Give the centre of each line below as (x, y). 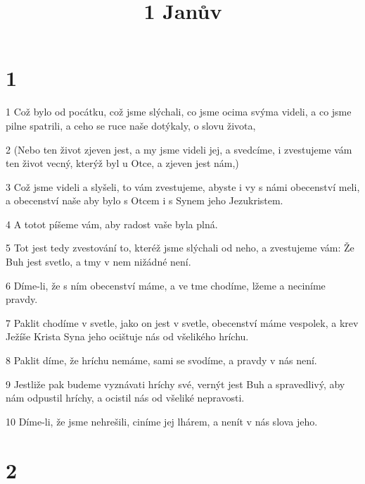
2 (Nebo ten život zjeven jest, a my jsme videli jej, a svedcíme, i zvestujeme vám (179, 149)
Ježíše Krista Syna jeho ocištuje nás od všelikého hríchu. (127, 336)
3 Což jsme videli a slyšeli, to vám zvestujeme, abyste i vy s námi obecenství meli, (183, 186)
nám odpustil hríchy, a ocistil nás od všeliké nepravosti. (125, 398)
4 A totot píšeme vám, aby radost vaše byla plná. (112, 224)
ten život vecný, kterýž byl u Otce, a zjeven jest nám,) (122, 163)
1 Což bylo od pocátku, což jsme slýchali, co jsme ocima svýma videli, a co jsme (179, 112)
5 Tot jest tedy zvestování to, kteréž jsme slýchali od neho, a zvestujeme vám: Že (180, 248)
